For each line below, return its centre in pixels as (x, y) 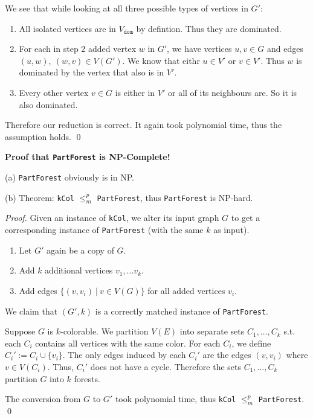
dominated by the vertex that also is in (92, 72)
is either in (135, 92)
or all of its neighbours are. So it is (232, 92)
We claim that (31, 311)
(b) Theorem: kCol (40, 197)
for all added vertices (186, 290)
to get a (246, 218)
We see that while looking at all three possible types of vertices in (127, 8)
